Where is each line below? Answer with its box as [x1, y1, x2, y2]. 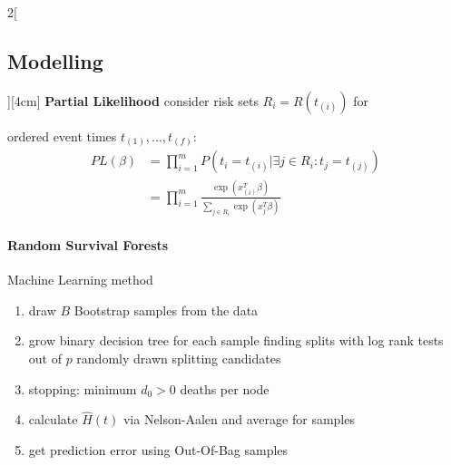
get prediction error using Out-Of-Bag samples [28, 441, 289, 460]
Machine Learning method [7, 270, 153, 289]
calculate [28, 410, 78, 429]
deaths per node [180, 379, 270, 398]
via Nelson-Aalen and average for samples [123, 410, 355, 429]
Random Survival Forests [7, 236, 169, 255]
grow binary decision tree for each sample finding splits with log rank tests [28, 331, 444, 350]
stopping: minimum [28, 379, 137, 398]
